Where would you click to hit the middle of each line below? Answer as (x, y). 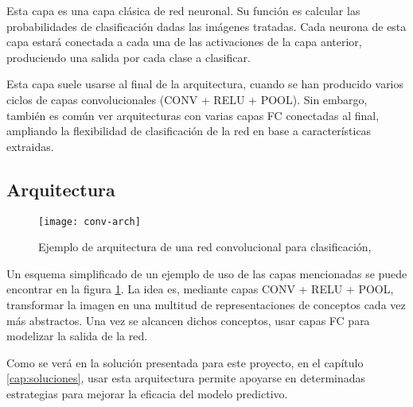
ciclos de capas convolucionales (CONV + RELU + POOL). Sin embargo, (187, 99)
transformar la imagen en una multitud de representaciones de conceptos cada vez (206, 304)
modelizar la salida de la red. (77, 336)
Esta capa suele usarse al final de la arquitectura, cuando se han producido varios (205, 84)
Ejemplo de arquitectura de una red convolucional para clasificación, (205, 247)
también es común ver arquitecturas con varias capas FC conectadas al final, (193, 115)
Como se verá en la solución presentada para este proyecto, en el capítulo (185, 362)
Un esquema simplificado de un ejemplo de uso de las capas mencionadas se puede (207, 273)
